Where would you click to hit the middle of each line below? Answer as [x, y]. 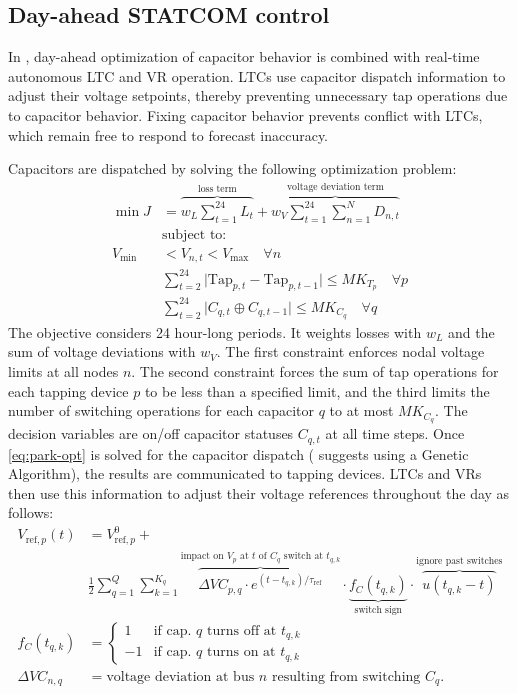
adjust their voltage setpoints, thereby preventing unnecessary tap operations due [258, 95]
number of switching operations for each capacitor [161, 410]
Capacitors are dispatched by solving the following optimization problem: [232, 168]
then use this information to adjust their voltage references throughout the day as [259, 492]
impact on [202, 556]
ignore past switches [459, 561]
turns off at [241, 630]
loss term [217, 189]
